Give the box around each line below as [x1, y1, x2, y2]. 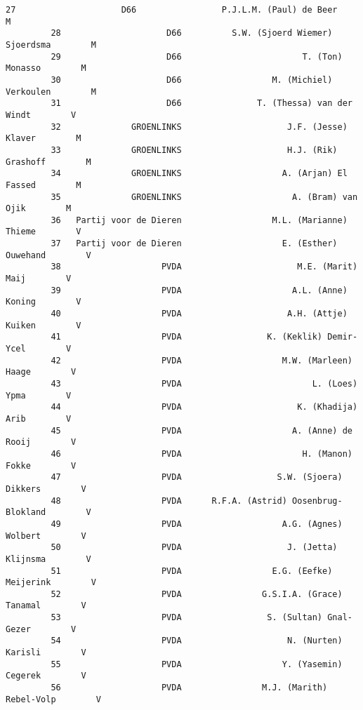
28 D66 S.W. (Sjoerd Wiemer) [51, 28, 333, 39]
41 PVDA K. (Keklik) [51, 332, 323, 342]
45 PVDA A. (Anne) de [51, 425, 352, 436]
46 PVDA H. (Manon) [51, 448, 352, 459]
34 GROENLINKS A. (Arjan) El [51, 168, 348, 179]
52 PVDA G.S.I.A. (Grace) [51, 589, 343, 599]
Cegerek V [6, 671, 86, 681]
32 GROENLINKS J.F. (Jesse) [51, 121, 348, 132]
